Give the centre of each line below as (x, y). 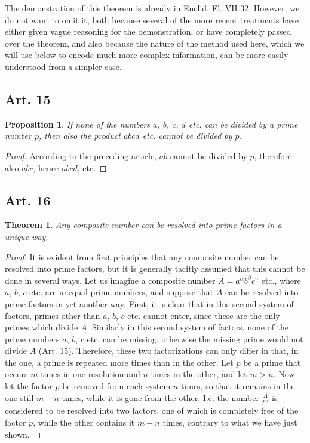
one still (19, 397)
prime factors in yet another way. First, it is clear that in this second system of (149, 303)
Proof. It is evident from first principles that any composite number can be (142, 257)
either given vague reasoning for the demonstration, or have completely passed (148, 31)
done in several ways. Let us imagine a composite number (110, 280)
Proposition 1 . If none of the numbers (78, 124)
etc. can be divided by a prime (243, 124)
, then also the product (79, 136)
